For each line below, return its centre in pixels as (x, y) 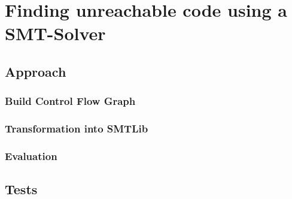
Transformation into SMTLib (77, 129)
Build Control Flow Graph (70, 101)
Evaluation (31, 156)
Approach (36, 71)
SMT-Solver (55, 33)
